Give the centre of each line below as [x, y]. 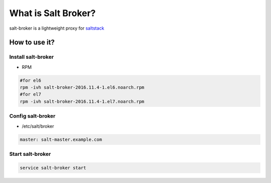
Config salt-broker [32, 116]
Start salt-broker [30, 154]
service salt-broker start [53, 168]
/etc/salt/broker [38, 126]
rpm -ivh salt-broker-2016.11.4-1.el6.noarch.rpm [82, 87]
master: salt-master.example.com [61, 139]
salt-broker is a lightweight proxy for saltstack [57, 28]
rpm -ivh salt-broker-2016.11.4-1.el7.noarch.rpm [82, 101]
